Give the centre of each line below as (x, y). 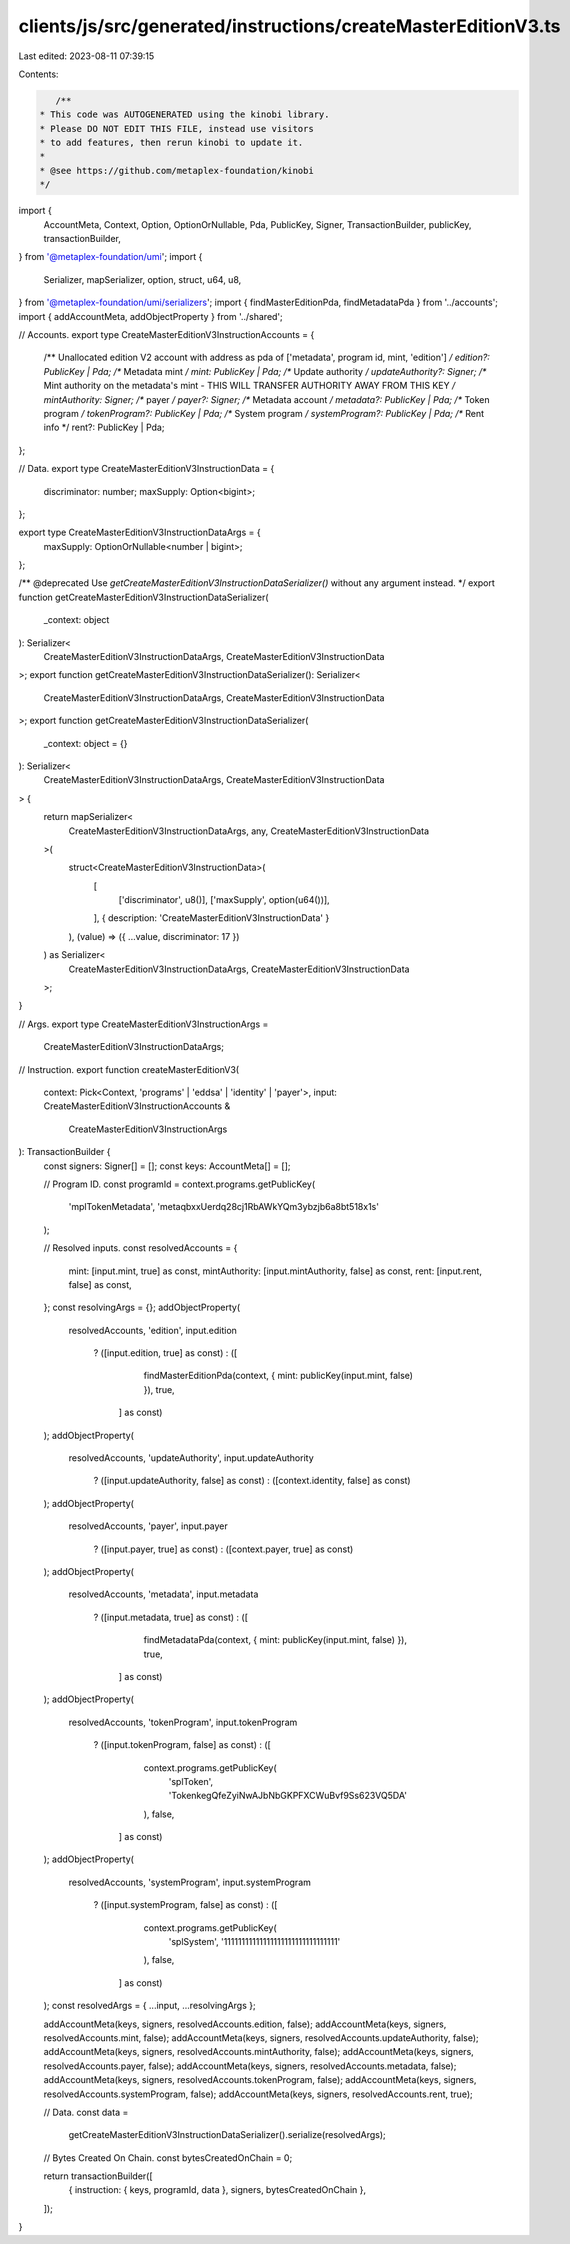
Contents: (38, 74)
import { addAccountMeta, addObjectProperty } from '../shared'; (151, 316)
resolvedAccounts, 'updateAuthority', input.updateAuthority (191, 1458)
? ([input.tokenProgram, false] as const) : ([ (182, 1745)
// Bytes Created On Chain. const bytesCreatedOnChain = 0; (168, 2157)
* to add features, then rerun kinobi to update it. (171, 143)
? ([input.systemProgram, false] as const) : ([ (185, 1905)
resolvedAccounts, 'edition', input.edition (152, 1330)
